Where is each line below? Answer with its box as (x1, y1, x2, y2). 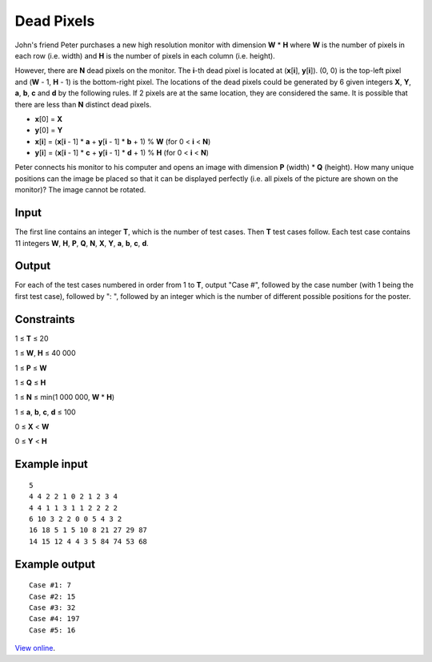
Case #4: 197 (29, 614, 80, 624)
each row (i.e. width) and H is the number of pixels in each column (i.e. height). (14, 50, 275, 60)
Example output (14, 557, 96, 571)
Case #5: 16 (29, 625, 76, 635)
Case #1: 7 (29, 581, 72, 590)
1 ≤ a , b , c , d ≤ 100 (14, 407, 76, 417)
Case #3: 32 (29, 603, 76, 612)
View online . (14, 644, 56, 653)
